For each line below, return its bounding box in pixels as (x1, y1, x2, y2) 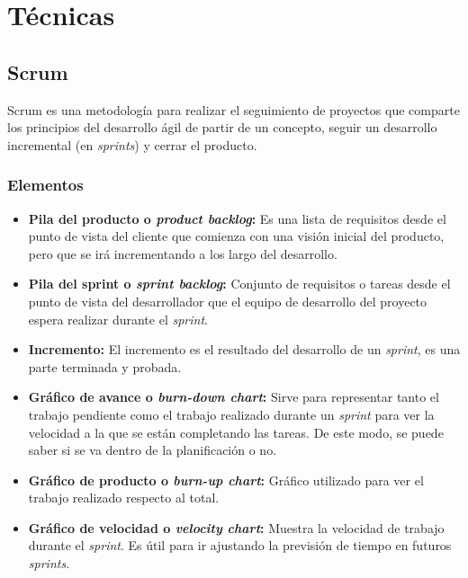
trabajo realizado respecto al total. (28, 488, 220, 507)
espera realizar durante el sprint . (28, 309, 208, 328)
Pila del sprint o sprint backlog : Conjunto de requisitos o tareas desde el (28, 274, 451, 293)
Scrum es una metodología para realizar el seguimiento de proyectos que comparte (7, 100, 460, 119)
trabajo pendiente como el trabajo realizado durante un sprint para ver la (28, 405, 435, 423)
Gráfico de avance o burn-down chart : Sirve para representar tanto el (28, 387, 439, 406)
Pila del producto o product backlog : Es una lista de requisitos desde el (28, 209, 446, 227)
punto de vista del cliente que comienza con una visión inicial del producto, (28, 227, 445, 245)
